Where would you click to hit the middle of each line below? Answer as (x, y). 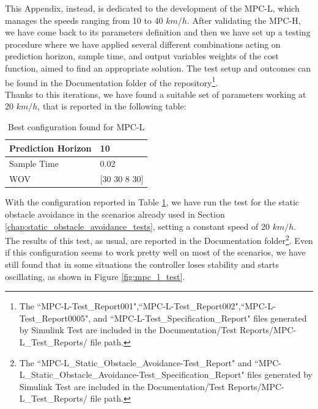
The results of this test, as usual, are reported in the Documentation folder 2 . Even (159, 239)
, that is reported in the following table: (112, 106)
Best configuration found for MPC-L (76, 127)
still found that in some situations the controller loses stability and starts (142, 264)
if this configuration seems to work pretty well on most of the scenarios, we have (155, 252)
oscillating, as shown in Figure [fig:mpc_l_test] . (95, 276)
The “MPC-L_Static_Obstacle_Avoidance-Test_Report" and (135, 362)
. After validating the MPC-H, (244, 20)
